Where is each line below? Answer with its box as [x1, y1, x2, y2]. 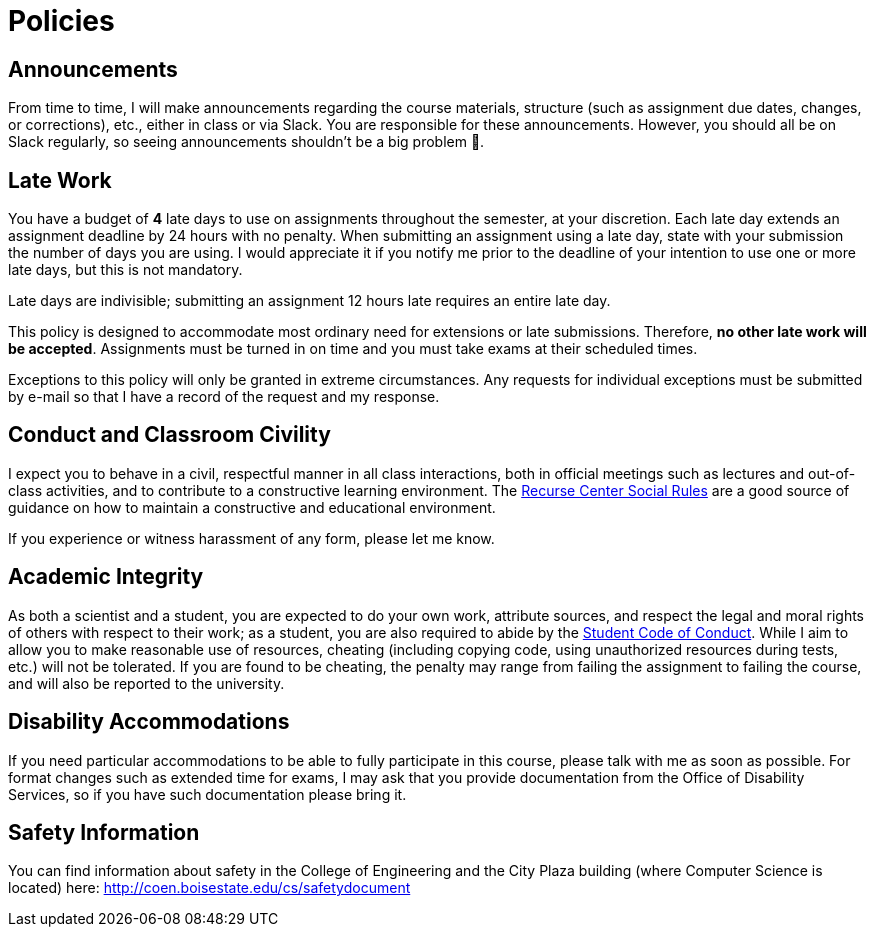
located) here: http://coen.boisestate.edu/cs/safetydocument [8, 879, 411, 897]
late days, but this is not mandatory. [8, 261, 243, 279]
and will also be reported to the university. [8, 674, 285, 692]
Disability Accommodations [8, 709, 290, 735]
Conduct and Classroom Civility [8, 422, 331, 448]
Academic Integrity [8, 564, 204, 590]
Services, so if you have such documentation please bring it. [8, 785, 407, 803]
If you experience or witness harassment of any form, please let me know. [8, 529, 495, 547]
